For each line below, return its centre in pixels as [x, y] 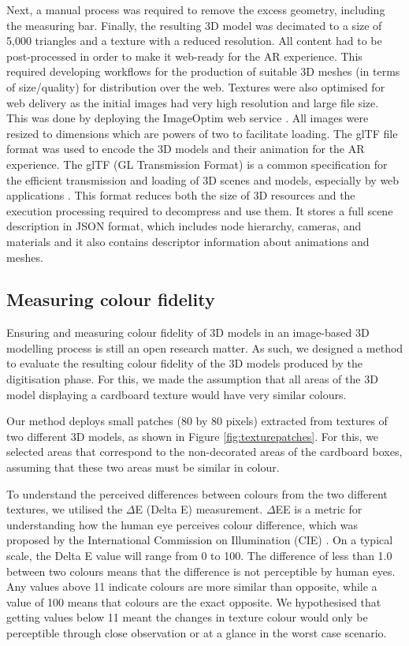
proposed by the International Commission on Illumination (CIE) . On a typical [200, 540]
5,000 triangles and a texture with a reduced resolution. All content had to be [194, 41]
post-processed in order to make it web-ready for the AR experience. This [184, 56]
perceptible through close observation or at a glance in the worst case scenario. [197, 632]
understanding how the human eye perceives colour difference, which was [182, 524]
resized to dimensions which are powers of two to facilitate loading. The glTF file [202, 133]
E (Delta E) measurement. [199, 509]
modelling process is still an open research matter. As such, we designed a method [205, 347]
